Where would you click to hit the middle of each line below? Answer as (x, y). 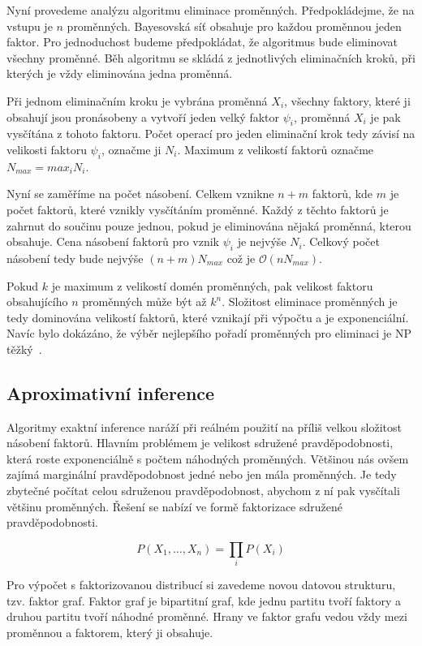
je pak (385, 116)
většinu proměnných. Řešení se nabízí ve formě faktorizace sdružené (175, 506)
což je (241, 258)
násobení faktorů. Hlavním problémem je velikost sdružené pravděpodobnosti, (200, 443)
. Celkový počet (341, 241)
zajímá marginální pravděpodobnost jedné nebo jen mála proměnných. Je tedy (202, 474)
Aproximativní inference (111, 392)
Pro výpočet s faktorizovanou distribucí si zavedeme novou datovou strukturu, (201, 585)
